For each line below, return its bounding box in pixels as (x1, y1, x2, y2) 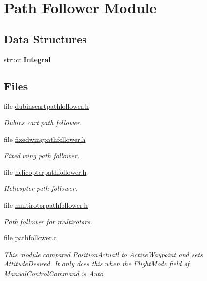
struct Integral (4, 54, 51, 64)
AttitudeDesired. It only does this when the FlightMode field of (4, 258, 189, 269)
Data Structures (4, 31, 87, 46)
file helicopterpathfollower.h (4, 166, 87, 177)
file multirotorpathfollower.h (4, 199, 88, 210)
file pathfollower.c (4, 233, 57, 243)
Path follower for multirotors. (4, 216, 92, 226)
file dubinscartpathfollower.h (4, 101, 89, 111)
